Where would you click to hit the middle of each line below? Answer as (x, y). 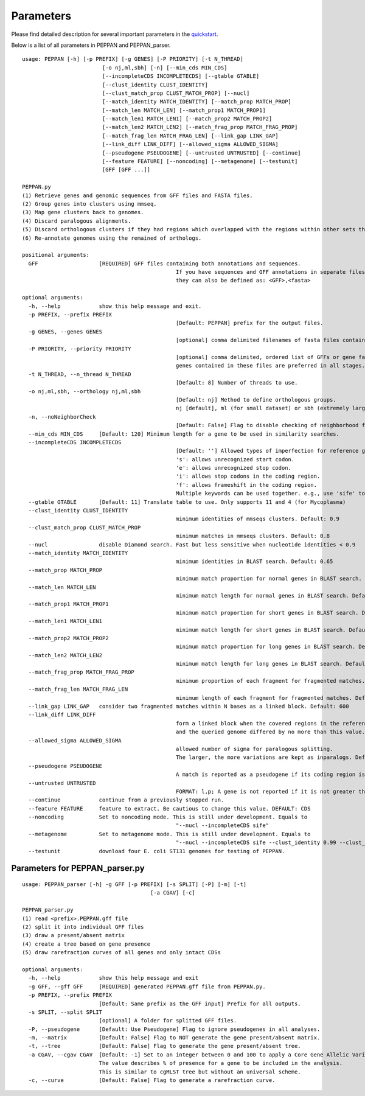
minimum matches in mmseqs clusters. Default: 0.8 (253, 536)
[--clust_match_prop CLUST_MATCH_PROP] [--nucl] (176, 93)
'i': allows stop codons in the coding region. (248, 476)
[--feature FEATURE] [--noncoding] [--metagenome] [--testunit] (200, 162)
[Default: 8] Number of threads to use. (237, 383)
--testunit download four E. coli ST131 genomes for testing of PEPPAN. (157, 851)
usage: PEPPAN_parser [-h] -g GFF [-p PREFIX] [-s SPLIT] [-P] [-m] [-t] (134, 885)
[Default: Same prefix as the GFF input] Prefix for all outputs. (200, 1004)
